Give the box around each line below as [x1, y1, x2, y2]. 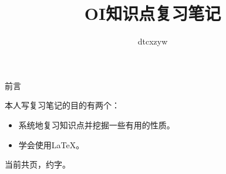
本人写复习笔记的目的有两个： [5, 99, 120, 111]
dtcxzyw [137, 35, 168, 47]
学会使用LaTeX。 [18, 138, 85, 151]
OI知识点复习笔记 [84, 1, 221, 25]
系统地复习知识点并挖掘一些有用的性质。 [18, 118, 175, 131]
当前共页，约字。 [5, 158, 70, 170]
